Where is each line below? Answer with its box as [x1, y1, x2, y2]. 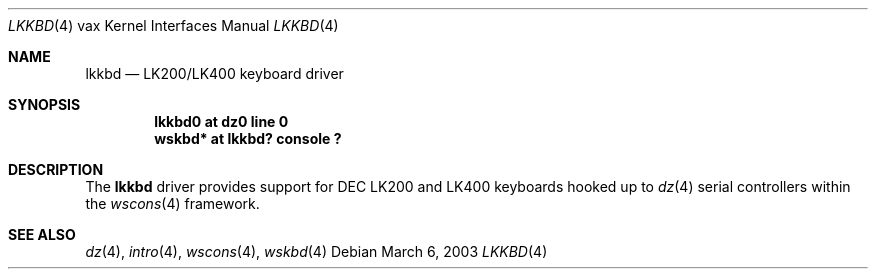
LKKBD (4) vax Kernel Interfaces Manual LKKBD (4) [8, 17, 339, 34]
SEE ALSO [8, 226, 76, 243]
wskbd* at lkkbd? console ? [154, 130, 342, 147]
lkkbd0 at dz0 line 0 [154, 113, 289, 130]
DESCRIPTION [8, 161, 104, 178]
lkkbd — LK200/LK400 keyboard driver [85, 65, 344, 82]
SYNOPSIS [8, 96, 81, 113]
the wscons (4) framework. [85, 195, 260, 212]
